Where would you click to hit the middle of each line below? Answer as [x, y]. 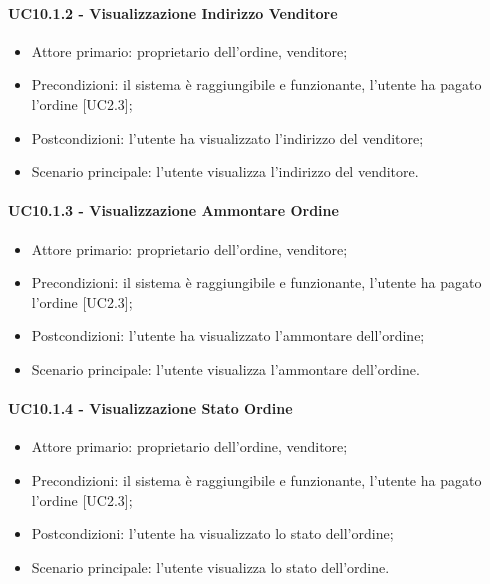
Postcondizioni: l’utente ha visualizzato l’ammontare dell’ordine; [228, 335]
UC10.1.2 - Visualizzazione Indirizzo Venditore [173, 12]
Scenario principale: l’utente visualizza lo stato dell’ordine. [210, 566]
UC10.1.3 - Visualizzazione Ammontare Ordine [173, 210]
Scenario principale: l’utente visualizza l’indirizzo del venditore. [225, 171]
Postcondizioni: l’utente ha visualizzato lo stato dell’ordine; [212, 533]
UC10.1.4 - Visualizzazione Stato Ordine [150, 408]
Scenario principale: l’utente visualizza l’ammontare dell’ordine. [225, 368]
